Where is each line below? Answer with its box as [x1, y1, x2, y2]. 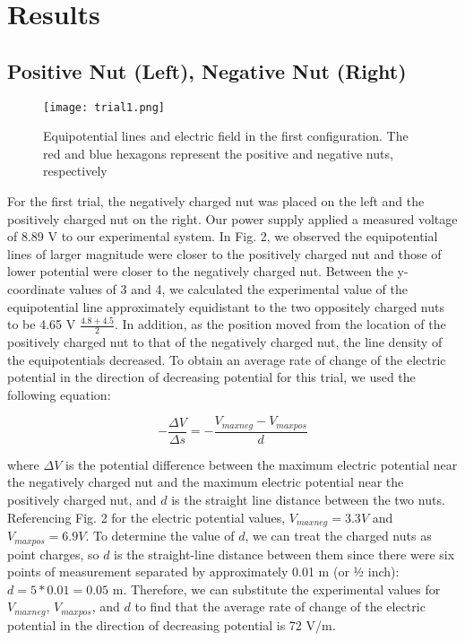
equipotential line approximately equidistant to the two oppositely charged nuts [7, 297, 445, 316]
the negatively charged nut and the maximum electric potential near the [7, 472, 404, 491]
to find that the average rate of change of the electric [134, 597, 426, 616]
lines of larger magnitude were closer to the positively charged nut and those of [7, 244, 442, 263]
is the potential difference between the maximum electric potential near [65, 455, 458, 473]
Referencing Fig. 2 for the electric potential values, [7, 507, 286, 526]
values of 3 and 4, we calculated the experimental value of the [68, 279, 408, 298]
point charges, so [7, 544, 99, 563]
